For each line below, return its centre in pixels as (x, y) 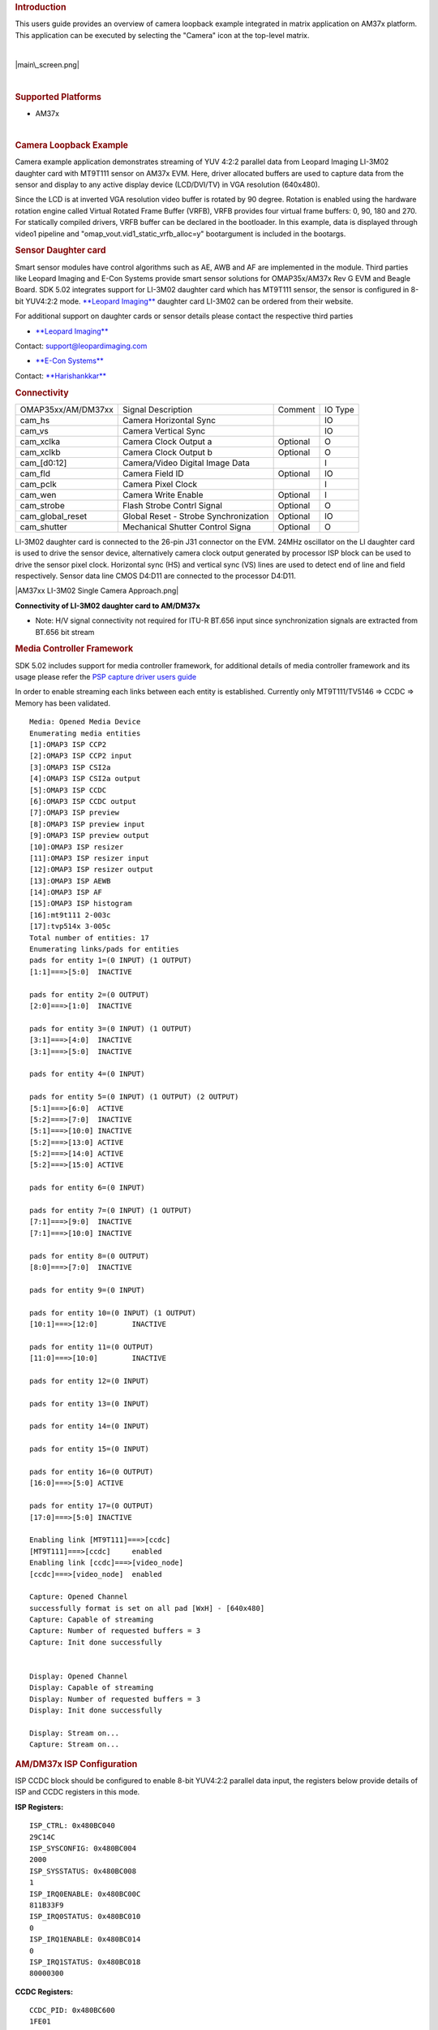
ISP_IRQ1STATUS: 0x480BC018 (85, 1962)
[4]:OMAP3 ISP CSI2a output (85, 779)
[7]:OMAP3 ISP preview (75, 813)
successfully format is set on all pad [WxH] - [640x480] (147, 1608)
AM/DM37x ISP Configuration (76, 1764)
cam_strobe (42, 505)
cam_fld (35, 473)
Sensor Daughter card (60, 250)
